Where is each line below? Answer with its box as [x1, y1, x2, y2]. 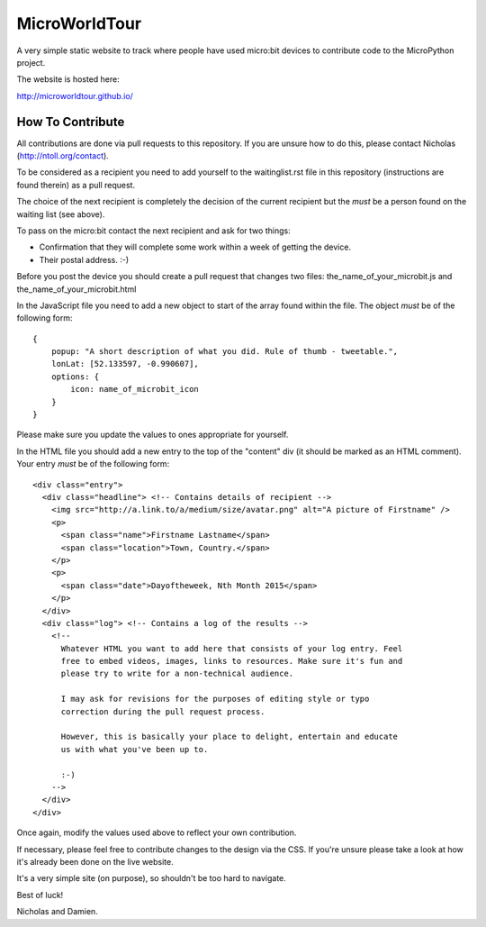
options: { [50, 371, 100, 382]
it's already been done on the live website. [16, 856, 175, 867]
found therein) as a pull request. [16, 179, 135, 190]
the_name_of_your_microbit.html [16, 284, 137, 295]
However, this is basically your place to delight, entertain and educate [60, 732, 399, 742]
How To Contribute [16, 114, 125, 130]
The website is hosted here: [16, 74, 121, 85]
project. [16, 57, 46, 68]
